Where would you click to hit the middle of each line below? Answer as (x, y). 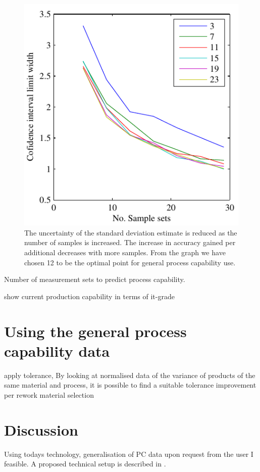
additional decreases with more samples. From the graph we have (125, 252)
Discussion (41, 429)
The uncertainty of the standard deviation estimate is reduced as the (131, 232)
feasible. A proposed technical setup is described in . (85, 464)
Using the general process (95, 331)
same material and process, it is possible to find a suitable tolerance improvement (130, 385)
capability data (57, 350)
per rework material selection (49, 394)
